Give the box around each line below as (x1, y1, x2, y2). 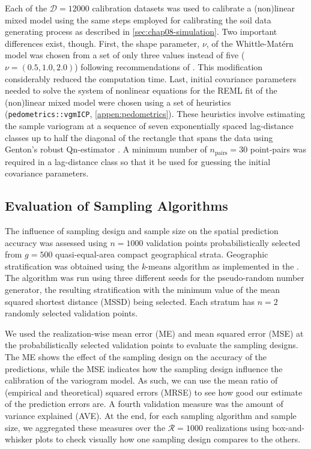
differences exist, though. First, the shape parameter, (5, 37, 200, 49)
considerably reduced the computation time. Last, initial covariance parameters (5, 72, 297, 85)
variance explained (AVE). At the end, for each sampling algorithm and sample (5, 409, 297, 421)
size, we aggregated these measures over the (5, 421, 166, 433)
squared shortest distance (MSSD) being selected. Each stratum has (5, 295, 255, 307)
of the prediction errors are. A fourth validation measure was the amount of (5, 397, 283, 410)
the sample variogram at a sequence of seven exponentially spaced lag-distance (5, 119, 294, 131)
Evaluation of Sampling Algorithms (5, 196, 228, 215)
